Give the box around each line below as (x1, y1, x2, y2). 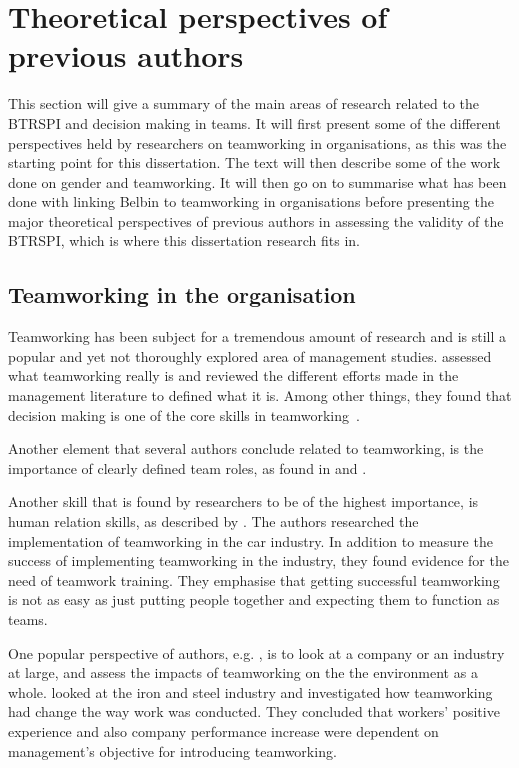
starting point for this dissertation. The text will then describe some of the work (8, 152, 501, 173)
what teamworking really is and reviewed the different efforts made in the (8, 365, 459, 386)
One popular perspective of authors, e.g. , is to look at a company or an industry (8, 642, 505, 663)
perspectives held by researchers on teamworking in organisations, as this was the (8, 132, 507, 153)
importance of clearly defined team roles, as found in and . (8, 457, 367, 478)
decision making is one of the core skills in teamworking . (8, 404, 360, 425)
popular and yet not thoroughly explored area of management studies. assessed (8, 345, 492, 366)
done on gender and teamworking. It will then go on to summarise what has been (8, 171, 507, 192)
